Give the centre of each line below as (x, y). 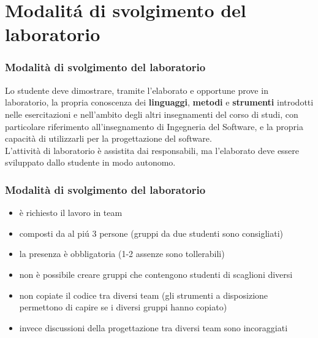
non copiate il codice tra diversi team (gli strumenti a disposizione (144, 295)
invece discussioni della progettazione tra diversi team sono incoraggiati (153, 327)
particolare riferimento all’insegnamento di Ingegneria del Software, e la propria (154, 126)
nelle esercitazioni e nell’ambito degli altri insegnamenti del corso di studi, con (152, 114)
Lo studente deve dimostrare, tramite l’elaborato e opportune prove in (137, 90)
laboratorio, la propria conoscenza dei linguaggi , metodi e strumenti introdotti (159, 102)
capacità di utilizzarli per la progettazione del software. (108, 138)
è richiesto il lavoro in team (71, 213)
